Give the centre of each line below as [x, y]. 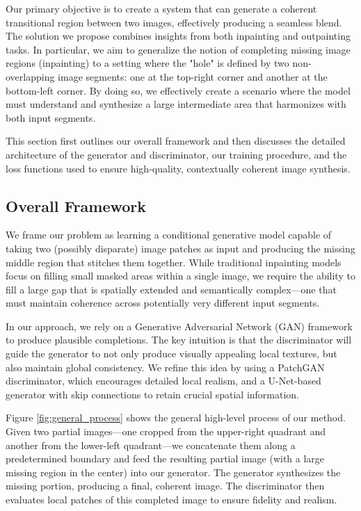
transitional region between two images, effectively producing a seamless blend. [174, 22]
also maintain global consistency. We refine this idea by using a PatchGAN [165, 367]
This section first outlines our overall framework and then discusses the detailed [176, 141]
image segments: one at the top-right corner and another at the [193, 76]
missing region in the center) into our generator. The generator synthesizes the [173, 472]
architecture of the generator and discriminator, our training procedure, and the [176, 154]
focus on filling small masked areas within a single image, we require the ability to [180, 276]
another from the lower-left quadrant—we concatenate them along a [151, 445]
